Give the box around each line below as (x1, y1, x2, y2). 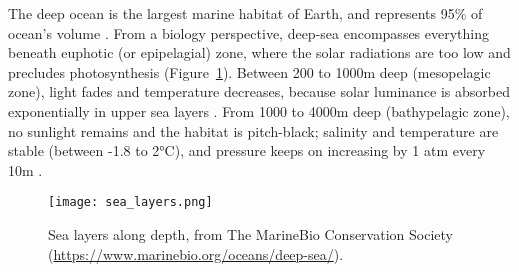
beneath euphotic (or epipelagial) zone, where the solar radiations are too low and (8, 42, 511, 63)
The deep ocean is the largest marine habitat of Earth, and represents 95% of (8, 3, 483, 23)
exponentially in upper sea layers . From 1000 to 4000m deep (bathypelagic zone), (8, 100, 510, 121)
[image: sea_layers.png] (48, 195, 213, 210)
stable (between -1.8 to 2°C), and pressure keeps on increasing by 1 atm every (8, 140, 486, 161)
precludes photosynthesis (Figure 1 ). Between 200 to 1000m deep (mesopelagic (8, 61, 491, 82)
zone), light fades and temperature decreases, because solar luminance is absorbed (8, 81, 510, 102)
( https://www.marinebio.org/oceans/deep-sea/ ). (48, 243, 344, 264)
